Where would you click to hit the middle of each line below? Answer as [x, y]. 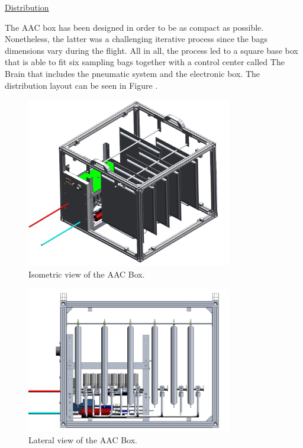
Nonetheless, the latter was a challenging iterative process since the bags [136, 39]
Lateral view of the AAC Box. [83, 440]
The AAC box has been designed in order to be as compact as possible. [134, 27]
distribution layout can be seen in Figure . [81, 85]
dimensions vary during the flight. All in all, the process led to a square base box [151, 50]
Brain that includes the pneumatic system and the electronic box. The [132, 73]
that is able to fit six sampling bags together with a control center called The [145, 62]
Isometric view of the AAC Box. [87, 274]
